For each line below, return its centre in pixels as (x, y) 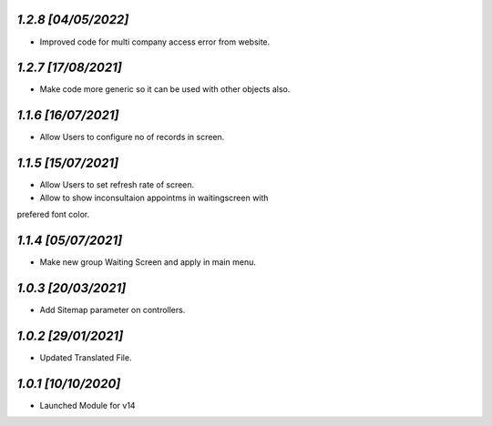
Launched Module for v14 (87, 405)
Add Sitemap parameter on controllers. (113, 309)
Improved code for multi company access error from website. (155, 42)
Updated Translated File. (86, 357)
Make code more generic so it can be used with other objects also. (165, 89)
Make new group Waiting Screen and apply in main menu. (148, 262)
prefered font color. (53, 215)
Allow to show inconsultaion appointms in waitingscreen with (154, 198)
